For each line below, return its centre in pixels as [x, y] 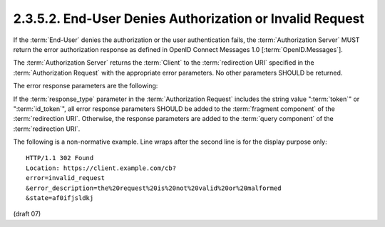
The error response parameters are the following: [86, 86]
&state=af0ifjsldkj [60, 198]
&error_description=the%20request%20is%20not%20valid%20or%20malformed [154, 188]
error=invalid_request [66, 178]
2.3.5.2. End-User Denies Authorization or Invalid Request [189, 19]
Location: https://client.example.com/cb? [101, 168]
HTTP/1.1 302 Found [60, 158]
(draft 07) [27, 214]
